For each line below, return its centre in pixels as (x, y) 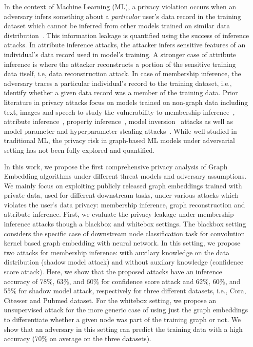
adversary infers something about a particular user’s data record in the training (123, 16)
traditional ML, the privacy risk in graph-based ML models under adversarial (119, 140)
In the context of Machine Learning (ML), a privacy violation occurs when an (120, 6)
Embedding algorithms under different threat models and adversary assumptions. (125, 176)
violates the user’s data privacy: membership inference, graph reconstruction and (125, 204)
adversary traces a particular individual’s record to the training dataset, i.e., (118, 83)
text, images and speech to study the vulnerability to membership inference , (119, 112)
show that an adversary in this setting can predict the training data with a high (123, 329)
